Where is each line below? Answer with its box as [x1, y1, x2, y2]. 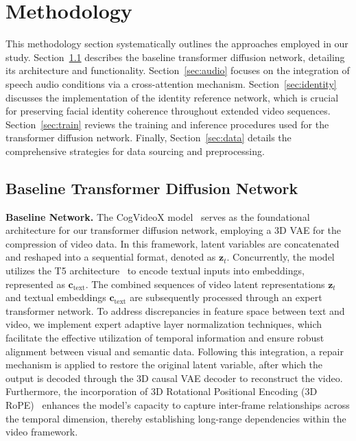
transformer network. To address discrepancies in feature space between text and [5, 303, 345, 318]
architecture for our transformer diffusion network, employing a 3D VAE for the [5, 223, 341, 237]
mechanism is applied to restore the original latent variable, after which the [5, 357, 323, 372]
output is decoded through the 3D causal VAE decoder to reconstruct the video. [5, 370, 343, 385]
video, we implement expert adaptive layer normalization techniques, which [5, 317, 322, 331]
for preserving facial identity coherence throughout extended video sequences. [5, 104, 331, 118]
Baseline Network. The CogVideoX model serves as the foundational [5, 209, 310, 224]
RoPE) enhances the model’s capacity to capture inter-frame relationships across [5, 397, 350, 412]
